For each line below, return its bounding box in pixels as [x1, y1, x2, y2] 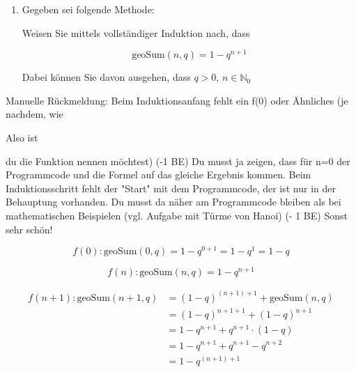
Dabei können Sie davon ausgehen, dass [22, 70, 191, 84]
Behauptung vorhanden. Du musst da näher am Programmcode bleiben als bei [6, 194, 341, 209]
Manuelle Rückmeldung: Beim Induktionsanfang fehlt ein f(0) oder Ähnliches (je [6, 93, 348, 107]
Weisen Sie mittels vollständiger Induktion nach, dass [22, 25, 250, 40]
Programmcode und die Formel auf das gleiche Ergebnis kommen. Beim [6, 167, 311, 182]
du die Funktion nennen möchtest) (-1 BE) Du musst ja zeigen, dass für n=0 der [6, 153, 350, 168]
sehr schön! [6, 222, 53, 236]
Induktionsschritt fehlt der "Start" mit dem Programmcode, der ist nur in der [6, 180, 336, 195]
